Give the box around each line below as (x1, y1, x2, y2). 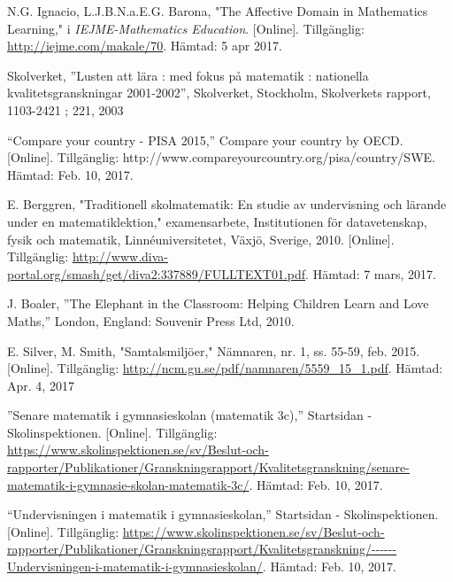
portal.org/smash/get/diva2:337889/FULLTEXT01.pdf (7, 264, 306, 283)
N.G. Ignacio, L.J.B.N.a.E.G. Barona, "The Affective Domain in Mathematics (7, 2, 428, 19)
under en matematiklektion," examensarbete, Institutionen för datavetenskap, (7, 212, 427, 230)
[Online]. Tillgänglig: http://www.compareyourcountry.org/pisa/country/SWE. (7, 148, 435, 167)
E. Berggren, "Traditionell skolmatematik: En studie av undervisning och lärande (7, 195, 447, 213)
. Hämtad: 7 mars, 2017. (305, 264, 436, 283)
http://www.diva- (72, 247, 169, 266)
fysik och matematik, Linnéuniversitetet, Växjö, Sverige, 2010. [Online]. (7, 229, 395, 248)
